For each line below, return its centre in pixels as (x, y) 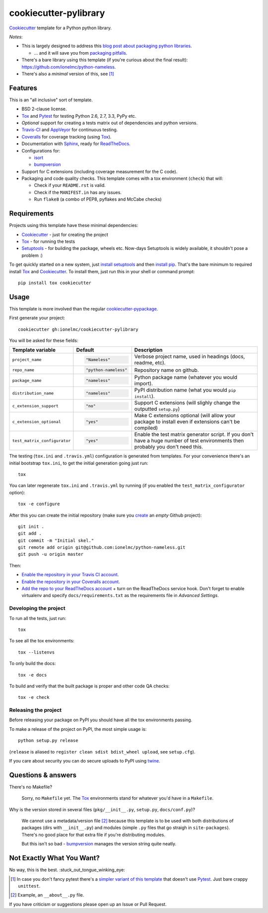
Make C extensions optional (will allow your (185, 416)
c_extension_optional (37, 421)
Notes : (16, 37)
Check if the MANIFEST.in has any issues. (78, 192)
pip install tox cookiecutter (55, 283)
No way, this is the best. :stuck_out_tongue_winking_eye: (67, 870)
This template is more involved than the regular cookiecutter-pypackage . (84, 308)
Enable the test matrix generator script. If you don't (194, 435)
